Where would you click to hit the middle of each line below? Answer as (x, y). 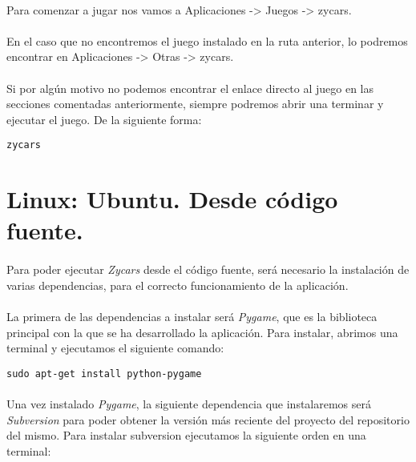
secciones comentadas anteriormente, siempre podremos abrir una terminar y (195, 104)
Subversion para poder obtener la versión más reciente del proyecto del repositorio (208, 419)
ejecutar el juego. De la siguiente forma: (104, 119)
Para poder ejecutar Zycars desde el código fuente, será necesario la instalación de (208, 269)
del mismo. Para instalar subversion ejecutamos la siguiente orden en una (186, 435)
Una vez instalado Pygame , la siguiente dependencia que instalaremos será (189, 403)
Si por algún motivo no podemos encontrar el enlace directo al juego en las (190, 88)
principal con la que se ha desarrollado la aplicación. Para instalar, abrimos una (202, 332)
